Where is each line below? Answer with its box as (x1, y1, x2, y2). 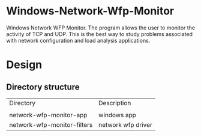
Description (98, 99, 131, 107)
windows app (98, 111, 136, 119)
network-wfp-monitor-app (9, 111, 88, 119)
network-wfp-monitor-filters (9, 120, 93, 129)
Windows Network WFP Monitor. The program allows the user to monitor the (6, 24, 196, 31)
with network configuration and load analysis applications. (6, 37, 151, 44)
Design (6, 58, 43, 72)
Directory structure (6, 82, 80, 92)
